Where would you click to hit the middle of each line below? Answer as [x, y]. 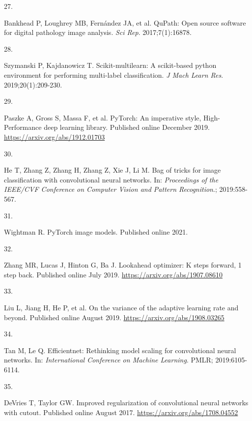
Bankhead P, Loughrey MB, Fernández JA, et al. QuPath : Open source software [125, 22]
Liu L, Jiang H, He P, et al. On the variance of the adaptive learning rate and [121, 308]
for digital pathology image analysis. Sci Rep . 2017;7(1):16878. [98, 32]
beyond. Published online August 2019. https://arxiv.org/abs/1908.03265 [114, 317]
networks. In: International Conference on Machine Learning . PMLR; [109, 360]
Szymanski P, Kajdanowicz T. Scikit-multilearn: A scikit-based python [110, 65]
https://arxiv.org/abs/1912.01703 [55, 136]
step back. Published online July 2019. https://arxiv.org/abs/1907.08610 [113, 274]
